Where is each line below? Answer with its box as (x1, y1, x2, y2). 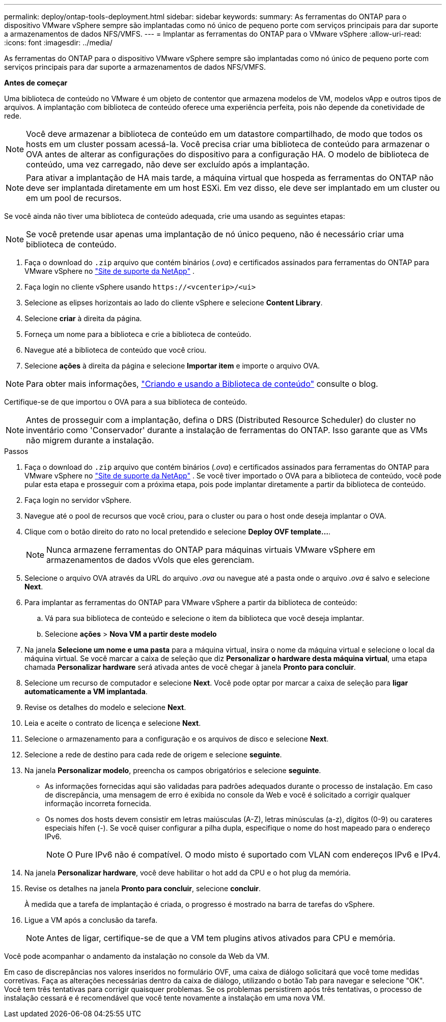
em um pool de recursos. (26, 193, 122, 203)
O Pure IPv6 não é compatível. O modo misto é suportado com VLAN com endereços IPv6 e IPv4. (67, 849, 440, 860)
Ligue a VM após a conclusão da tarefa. (24, 916, 158, 924)
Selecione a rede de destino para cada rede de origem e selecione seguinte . (24, 750, 282, 759)
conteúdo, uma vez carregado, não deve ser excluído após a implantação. (26, 159, 310, 169)
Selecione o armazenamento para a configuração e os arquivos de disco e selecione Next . (24, 734, 329, 743)
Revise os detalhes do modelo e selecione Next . (24, 703, 186, 712)
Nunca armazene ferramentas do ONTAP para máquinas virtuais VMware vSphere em (46, 545, 375, 555)
